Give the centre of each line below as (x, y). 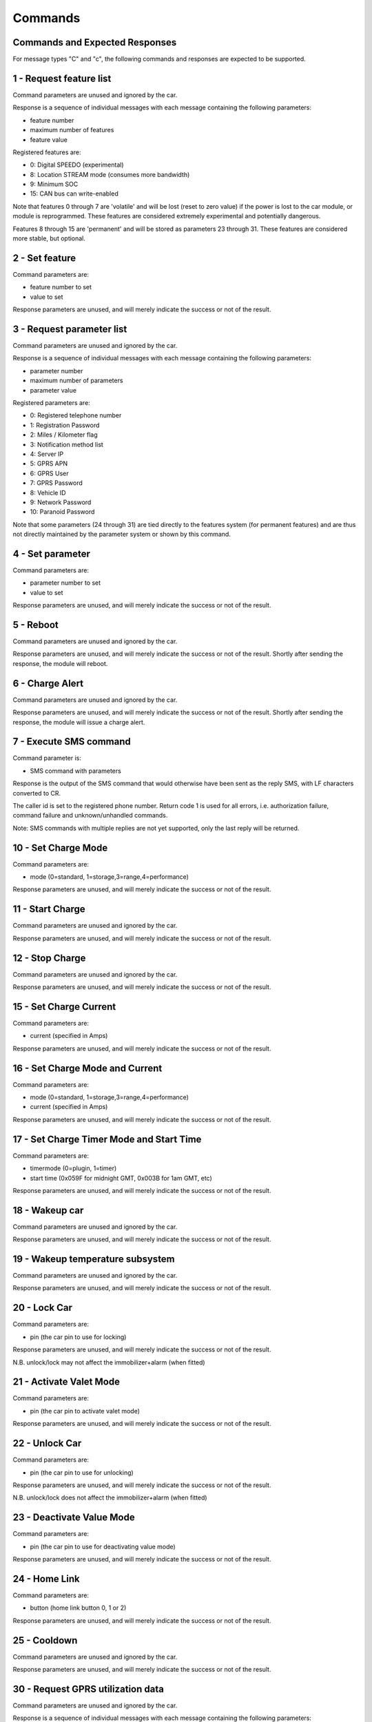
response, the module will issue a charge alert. (79, 722)
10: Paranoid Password (62, 512)
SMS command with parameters (76, 771)
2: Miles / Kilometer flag (64, 435)
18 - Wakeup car (48, 1210)
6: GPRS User (49, 473)
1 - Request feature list (62, 78)
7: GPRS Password (56, 483)
